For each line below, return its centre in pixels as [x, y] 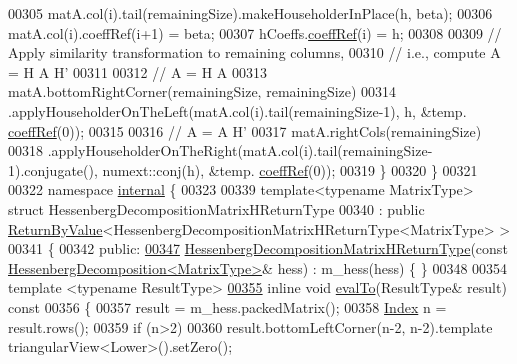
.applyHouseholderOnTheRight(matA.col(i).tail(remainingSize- [240, 150]
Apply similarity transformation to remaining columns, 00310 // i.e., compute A [254, 52]
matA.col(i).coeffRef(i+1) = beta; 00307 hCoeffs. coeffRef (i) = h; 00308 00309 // [255, 32]
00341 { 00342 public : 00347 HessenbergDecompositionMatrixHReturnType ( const [258, 248]
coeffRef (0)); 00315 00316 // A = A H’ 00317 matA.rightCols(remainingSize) [245, 130]
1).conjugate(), [53, 169]
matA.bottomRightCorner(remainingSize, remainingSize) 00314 [202, 91]
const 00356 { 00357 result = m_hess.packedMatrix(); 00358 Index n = [227, 306]
